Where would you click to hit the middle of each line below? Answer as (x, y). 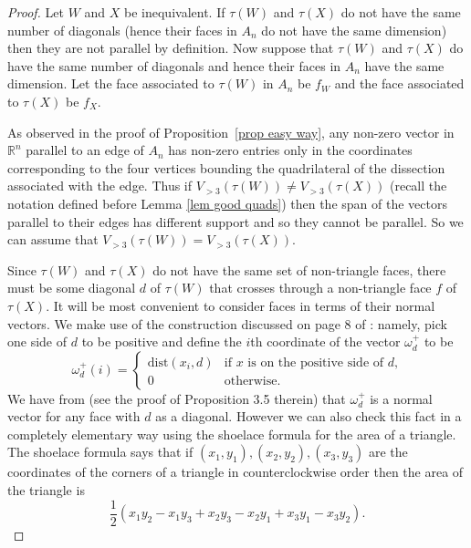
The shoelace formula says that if (100, 452)
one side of (37, 341)
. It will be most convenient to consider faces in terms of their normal (241, 305)
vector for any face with (74, 416)
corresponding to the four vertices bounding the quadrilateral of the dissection (226, 167)
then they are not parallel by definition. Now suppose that (171, 48)
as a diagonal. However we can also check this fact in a (309, 416)
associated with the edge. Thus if (100, 186)
